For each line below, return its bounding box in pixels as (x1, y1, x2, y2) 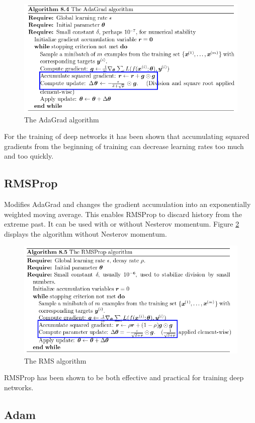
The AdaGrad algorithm (24, 114, 99, 124)
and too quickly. (4, 151, 54, 161)
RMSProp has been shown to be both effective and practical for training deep (4, 372, 244, 383)
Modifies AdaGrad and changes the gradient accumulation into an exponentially (4, 199, 251, 209)
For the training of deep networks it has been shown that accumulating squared (4, 131, 249, 142)
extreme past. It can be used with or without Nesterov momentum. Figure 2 (4, 219, 239, 229)
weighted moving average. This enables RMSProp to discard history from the (4, 208, 242, 219)
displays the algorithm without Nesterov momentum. (4, 228, 167, 239)
